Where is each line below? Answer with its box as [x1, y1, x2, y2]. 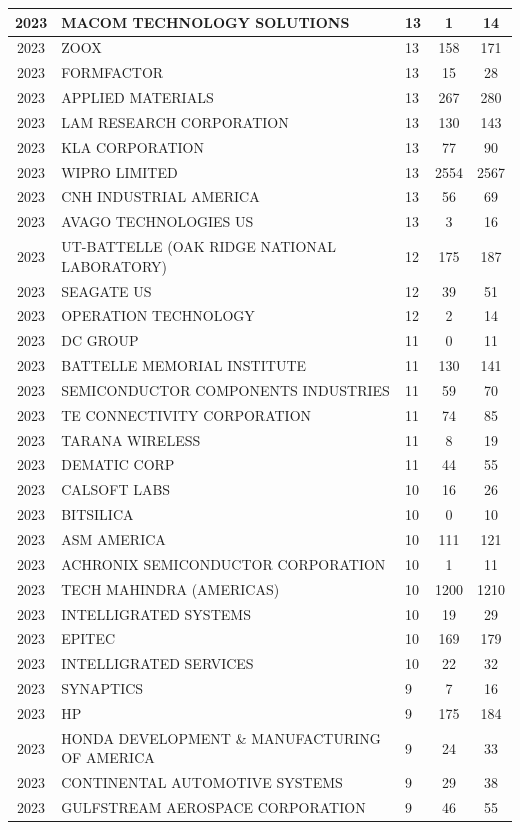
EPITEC [61, 628, 116, 649]
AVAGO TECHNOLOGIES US [61, 211, 254, 232]
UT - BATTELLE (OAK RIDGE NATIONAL [61, 236, 337, 257]
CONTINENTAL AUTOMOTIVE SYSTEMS [61, 772, 343, 793]
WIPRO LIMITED [61, 161, 178, 182]
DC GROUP [61, 330, 139, 351]
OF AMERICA [61, 747, 155, 768]
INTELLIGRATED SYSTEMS [61, 603, 251, 624]
